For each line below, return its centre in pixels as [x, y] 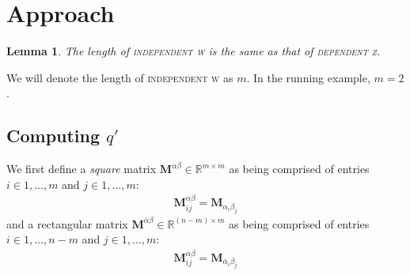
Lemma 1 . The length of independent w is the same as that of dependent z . [194, 51]
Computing [53, 136]
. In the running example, [308, 77]
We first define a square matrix [82, 169]
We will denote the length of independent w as [120, 77]
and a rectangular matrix [67, 223]
